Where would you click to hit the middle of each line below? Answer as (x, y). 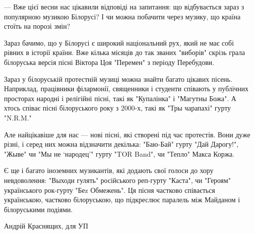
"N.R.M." (18, 117)
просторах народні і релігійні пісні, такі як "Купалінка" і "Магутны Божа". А (120, 98)
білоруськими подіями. (38, 209)
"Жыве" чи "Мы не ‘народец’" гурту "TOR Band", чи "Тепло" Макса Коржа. (119, 153)
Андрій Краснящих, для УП (46, 226)
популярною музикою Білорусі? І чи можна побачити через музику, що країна (122, 16)
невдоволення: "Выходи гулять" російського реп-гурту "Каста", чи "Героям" (118, 180)
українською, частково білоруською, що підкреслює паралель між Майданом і (122, 200)
